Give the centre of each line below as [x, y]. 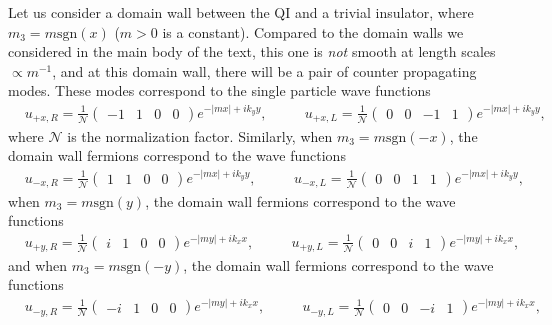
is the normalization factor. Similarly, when [200, 135]
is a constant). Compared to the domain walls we [313, 31]
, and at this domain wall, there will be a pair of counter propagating [264, 70]
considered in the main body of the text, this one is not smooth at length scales [252, 51]
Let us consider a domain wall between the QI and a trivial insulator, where [241, 12]
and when [38, 264]
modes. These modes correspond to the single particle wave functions [219, 90]
